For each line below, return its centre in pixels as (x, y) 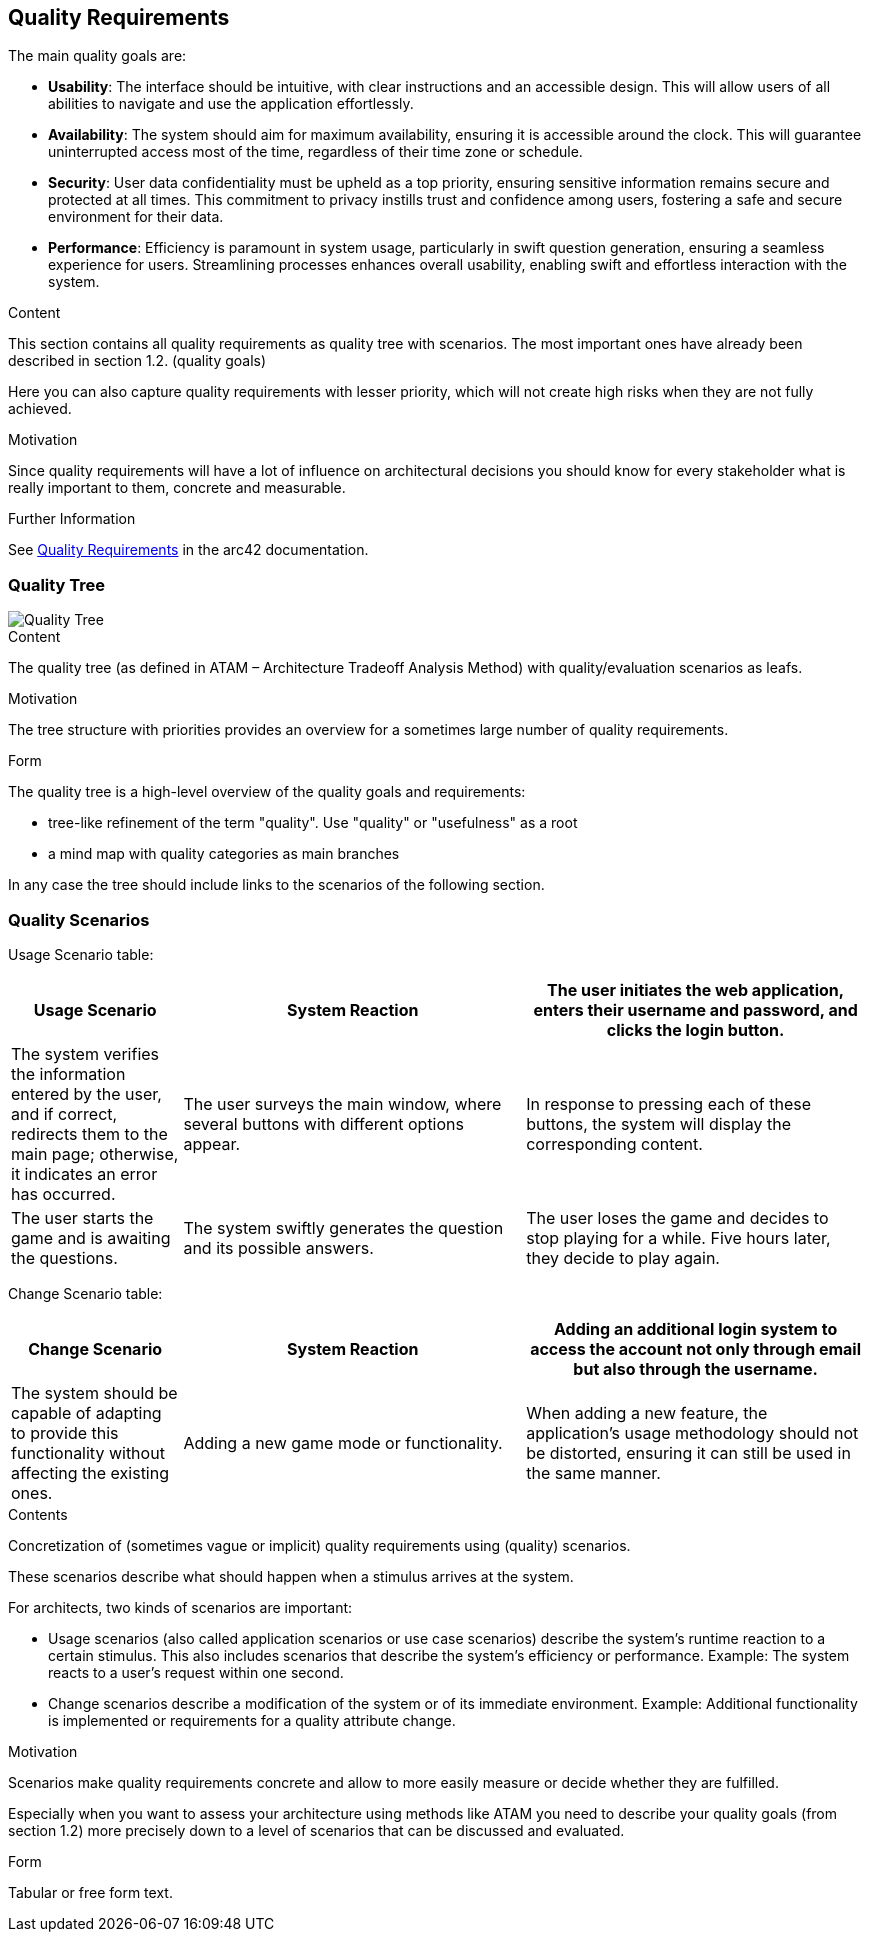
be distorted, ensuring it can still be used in (688, 1452)
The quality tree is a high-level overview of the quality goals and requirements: (267, 792)
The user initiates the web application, (696, 989)
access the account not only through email (696, 1348)
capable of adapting (86, 1412)
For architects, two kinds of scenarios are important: (180, 1607)
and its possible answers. (278, 1247)
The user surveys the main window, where (342, 1103)
